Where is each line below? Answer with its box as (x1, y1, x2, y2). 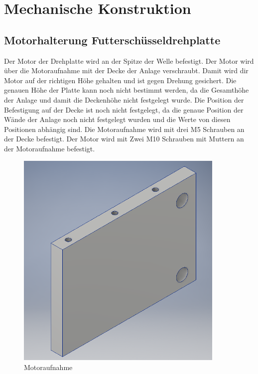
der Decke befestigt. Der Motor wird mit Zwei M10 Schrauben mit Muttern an (4, 133, 244, 144)
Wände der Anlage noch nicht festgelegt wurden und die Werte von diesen (4, 114, 231, 125)
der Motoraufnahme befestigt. (4, 143, 95, 153)
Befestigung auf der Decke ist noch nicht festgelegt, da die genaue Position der (4, 104, 244, 115)
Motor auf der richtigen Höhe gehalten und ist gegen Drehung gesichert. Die (4, 75, 237, 85)
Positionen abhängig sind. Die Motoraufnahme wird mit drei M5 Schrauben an (4, 124, 245, 134)
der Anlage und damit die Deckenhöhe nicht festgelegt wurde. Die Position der (4, 94, 244, 105)
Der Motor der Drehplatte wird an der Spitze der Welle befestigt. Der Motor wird (4, 55, 254, 66)
